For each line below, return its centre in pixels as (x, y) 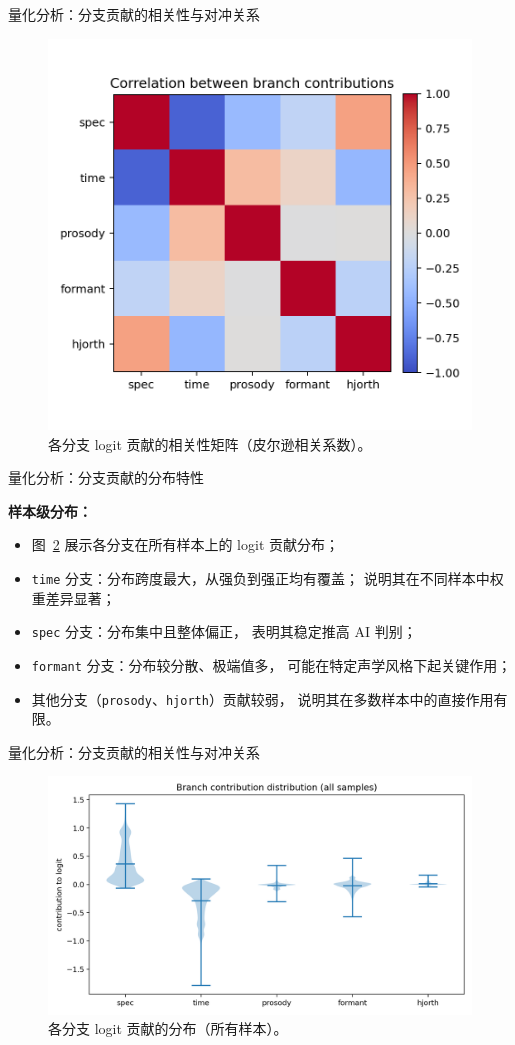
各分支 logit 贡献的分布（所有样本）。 (168, 1028)
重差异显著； (73, 597)
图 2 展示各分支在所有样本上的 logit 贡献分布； (185, 544)
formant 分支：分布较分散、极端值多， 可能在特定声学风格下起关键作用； (271, 664)
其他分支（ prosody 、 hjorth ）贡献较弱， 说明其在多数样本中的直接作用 (262, 698)
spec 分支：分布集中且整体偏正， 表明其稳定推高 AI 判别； (224, 631)
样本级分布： (50, 510)
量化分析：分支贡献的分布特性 (106, 477)
